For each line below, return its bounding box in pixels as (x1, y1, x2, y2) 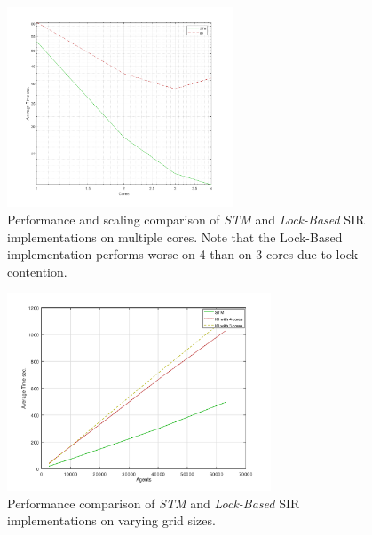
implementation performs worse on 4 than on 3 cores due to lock (7, 245, 359, 264)
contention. (7, 262, 67, 280)
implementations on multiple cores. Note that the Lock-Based (7, 227, 343, 246)
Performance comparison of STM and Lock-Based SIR (7, 493, 300, 512)
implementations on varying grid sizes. (7, 511, 216, 530)
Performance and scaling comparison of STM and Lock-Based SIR (7, 210, 365, 229)
